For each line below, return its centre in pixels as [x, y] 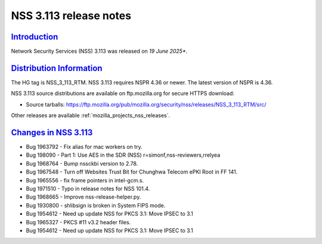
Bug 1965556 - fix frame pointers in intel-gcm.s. [85, 180]
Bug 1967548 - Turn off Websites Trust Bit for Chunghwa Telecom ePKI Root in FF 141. [132, 172]
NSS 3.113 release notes [71, 16]
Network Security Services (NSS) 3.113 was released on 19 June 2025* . [99, 51]
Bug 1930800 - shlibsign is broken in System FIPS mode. [96, 205]
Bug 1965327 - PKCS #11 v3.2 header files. [78, 222]
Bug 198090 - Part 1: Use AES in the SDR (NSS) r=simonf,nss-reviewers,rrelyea [123, 155]
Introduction [35, 37]
